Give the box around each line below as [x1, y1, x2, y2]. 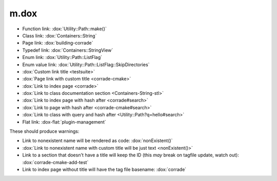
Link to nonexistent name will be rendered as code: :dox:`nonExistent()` [22, 137, 173, 144]
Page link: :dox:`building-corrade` [22, 40, 93, 46]
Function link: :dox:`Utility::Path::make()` [22, 26, 107, 32]
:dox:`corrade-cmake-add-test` [22, 159, 89, 165]
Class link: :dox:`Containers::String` [22, 32, 97, 38]
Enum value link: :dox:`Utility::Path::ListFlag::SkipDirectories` [22, 62, 150, 68]
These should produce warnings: [9, 128, 80, 134]
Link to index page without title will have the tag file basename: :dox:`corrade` [22, 166, 187, 172]
